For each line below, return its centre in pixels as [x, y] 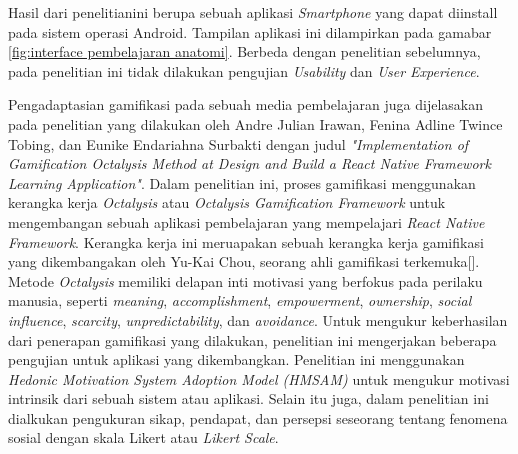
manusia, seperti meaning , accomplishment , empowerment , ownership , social [240, 300]
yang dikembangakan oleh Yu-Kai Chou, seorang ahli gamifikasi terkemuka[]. [244, 261]
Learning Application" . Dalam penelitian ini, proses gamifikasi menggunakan [242, 182]
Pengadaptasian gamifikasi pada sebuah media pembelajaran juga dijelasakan [246, 104]
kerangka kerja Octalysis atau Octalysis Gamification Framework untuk [227, 202]
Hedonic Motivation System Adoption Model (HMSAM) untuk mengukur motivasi [259, 378]
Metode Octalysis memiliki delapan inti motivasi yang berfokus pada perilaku [245, 280]
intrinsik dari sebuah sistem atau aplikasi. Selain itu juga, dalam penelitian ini [248, 398]
